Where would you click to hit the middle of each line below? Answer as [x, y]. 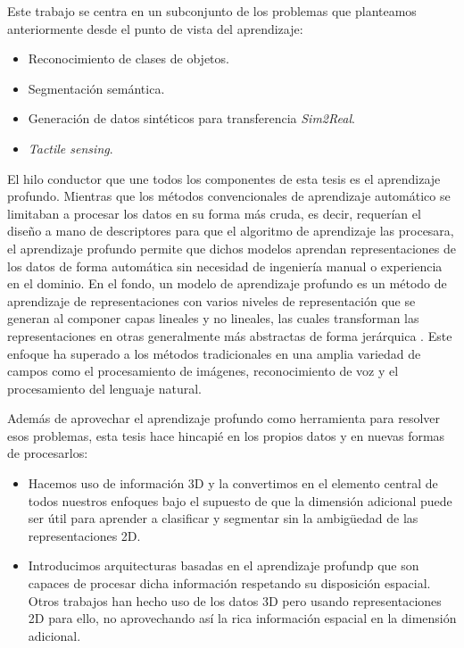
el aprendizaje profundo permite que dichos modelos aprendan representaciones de [232, 248]
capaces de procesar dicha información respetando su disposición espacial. [229, 583]
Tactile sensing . [70, 148]
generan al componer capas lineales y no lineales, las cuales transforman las [213, 318]
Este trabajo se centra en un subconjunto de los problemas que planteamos [212, 11]
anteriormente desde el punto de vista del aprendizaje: [155, 28]
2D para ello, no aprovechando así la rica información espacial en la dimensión [242, 618]
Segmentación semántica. [96, 88]
